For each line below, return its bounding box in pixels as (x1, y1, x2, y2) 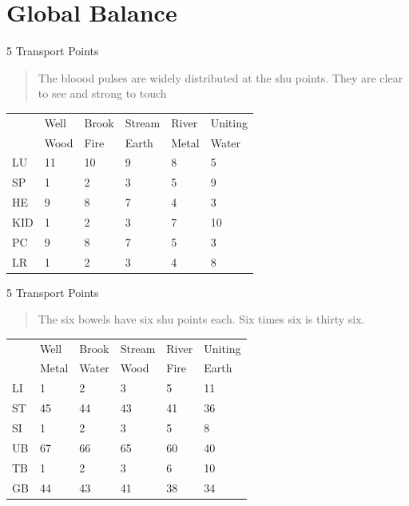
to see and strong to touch (38, 85, 167, 102)
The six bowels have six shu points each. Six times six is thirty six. (38, 311, 365, 327)
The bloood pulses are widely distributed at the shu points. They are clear (38, 69, 403, 86)
